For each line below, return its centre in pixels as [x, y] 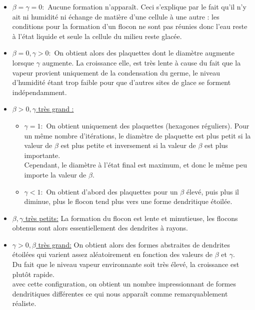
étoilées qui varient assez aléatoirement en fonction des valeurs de [112, 254]
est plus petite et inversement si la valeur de [128, 145]
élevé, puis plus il [213, 191]
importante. [42, 155]
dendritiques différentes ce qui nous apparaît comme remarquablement [120, 293]
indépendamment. [39, 92]
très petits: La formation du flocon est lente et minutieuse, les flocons [131, 218]
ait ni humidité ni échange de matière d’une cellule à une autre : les [116, 16]
